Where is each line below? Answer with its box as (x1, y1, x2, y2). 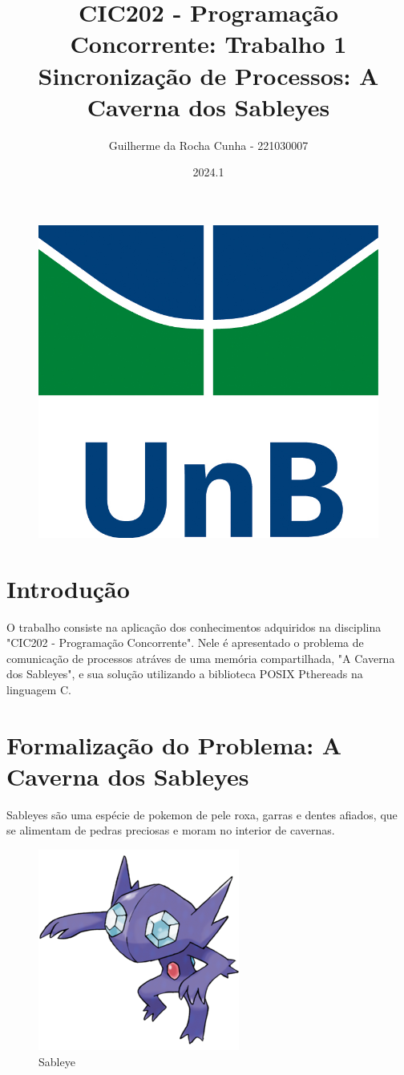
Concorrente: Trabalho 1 (70, 27, 347, 60)
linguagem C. (6, 681, 71, 697)
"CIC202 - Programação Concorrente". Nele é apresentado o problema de (6, 634, 364, 651)
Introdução (6, 572, 130, 604)
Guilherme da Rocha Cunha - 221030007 (108, 136, 309, 153)
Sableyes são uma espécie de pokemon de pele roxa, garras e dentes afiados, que (6, 806, 398, 822)
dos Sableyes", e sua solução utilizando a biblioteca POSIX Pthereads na (6, 665, 363, 682)
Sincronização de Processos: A (38, 59, 379, 91)
